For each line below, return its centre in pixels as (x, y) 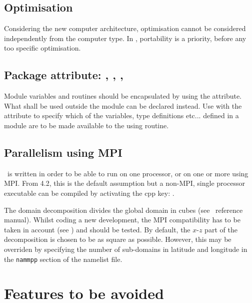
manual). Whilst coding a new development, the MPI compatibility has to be (122, 220)
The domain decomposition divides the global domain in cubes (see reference (123, 210)
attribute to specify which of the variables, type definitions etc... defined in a (121, 115)
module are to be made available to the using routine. (86, 125)
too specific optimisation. (42, 48)
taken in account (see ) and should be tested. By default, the (97, 229)
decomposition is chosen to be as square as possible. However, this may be (118, 239)
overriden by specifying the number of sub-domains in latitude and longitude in (126, 249)
